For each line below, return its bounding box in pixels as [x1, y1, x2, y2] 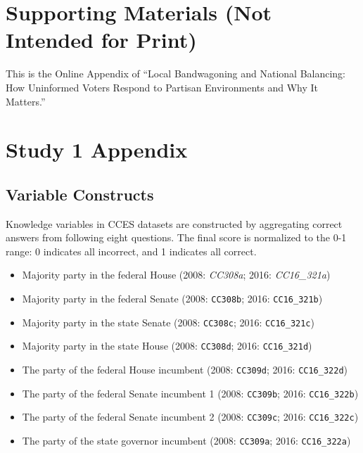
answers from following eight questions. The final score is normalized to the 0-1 [6, 230, 347, 245]
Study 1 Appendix [6, 135, 188, 164]
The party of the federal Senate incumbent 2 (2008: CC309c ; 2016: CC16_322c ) [22, 409, 359, 424]
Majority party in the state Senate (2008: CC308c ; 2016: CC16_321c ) [22, 314, 314, 329]
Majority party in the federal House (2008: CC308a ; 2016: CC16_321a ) [22, 267, 331, 282]
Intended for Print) [6, 25, 197, 54]
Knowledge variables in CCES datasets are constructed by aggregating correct [6, 216, 343, 231]
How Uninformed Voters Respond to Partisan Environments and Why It [6, 79, 319, 94]
